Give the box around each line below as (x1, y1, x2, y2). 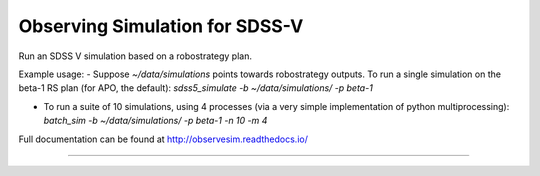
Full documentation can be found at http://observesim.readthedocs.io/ (18, 133, 309, 145)
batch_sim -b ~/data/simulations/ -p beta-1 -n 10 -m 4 (43, 115, 268, 127)
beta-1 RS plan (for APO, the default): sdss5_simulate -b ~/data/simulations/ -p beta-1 (18, 82, 374, 94)
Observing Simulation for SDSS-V (18, 15, 304, 37)
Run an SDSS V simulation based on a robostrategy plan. (18, 50, 252, 62)
